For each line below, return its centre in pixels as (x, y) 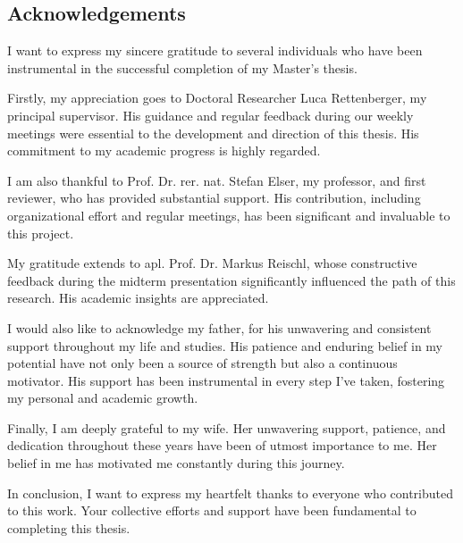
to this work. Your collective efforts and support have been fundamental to (212, 510)
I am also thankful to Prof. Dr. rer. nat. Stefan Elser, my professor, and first (217, 180)
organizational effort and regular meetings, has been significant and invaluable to (229, 215)
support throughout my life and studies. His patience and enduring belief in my (225, 345)
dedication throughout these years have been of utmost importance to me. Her (222, 445)
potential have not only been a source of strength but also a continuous (202, 363)
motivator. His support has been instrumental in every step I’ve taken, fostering (226, 380)
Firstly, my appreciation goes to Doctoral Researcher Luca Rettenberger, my (217, 98)
